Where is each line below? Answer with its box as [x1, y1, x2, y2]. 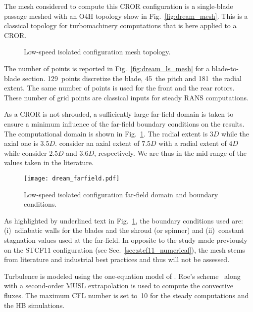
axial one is [4, 138, 38, 148]
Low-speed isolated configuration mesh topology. [24, 46, 171, 57]
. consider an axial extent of [55, 138, 140, 148]
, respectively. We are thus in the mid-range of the [94, 147, 247, 158]
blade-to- [211, 63, 239, 73]
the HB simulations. [4, 300, 65, 310]
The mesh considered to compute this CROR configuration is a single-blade [4, 1, 233, 11]
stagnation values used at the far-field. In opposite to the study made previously [4, 234, 248, 245]
